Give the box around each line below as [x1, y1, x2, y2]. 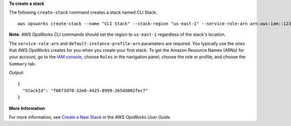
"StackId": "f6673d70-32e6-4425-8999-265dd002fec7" [22, 88, 148, 93]
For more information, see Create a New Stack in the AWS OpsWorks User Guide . [9, 114, 172, 120]
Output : [9, 70, 24, 76]
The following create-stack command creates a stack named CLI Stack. [9, 10, 158, 16]
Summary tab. [9, 61, 36, 66]
